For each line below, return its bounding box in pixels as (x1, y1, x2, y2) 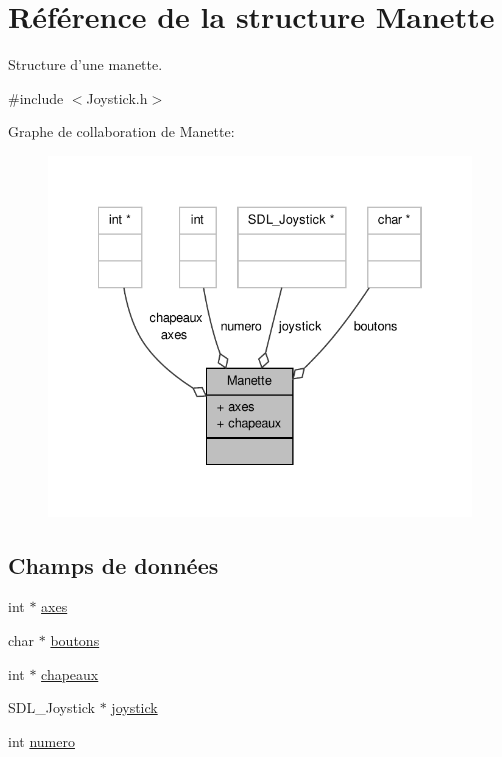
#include (8, 87, 64, 108)
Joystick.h (86, 87, 148, 108)
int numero (8, 730, 75, 751)
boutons (50, 629, 100, 650)
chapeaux (41, 663, 99, 684)
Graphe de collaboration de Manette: (8, 121, 235, 142)
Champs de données (8, 549, 219, 580)
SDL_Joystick (8, 697, 95, 718)
